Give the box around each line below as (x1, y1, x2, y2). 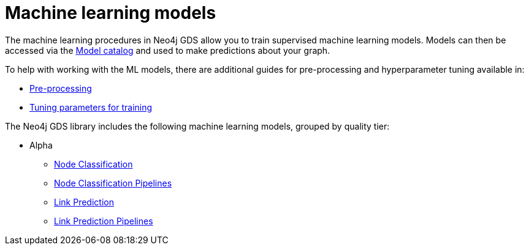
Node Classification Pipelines (54, 177, 172, 188)
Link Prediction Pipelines (54, 215, 153, 226)
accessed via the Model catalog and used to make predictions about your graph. (5, 45, 330, 56)
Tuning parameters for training (29, 101, 153, 112)
